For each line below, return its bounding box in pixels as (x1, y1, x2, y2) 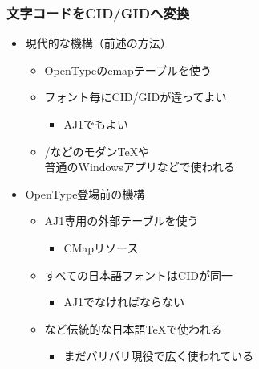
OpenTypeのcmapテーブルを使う (44, 61, 212, 78)
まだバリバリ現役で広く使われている (63, 347, 254, 364)
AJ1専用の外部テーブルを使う (44, 212, 199, 229)
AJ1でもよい (63, 116, 129, 132)
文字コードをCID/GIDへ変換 (6, 2, 190, 23)
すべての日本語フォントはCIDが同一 (44, 266, 233, 283)
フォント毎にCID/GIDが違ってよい (44, 88, 227, 105)
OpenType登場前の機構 (25, 185, 145, 202)
